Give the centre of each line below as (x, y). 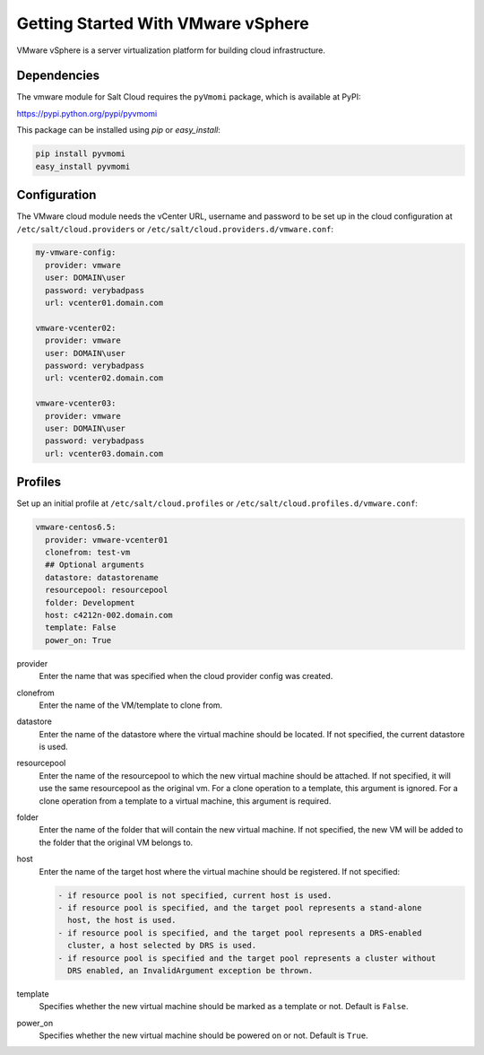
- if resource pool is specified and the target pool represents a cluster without (247, 958)
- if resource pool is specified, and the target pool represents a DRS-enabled (240, 933)
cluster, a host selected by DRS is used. (162, 946)
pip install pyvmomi (80, 154)
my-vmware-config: (76, 253)
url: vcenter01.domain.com (104, 303)
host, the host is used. (122, 920)
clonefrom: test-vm (88, 552)
